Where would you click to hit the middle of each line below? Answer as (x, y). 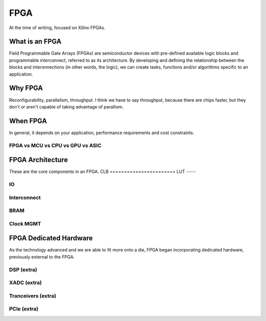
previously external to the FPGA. (42, 257)
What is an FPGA (35, 42)
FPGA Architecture (39, 160)
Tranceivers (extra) (33, 296)
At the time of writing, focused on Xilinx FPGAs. (57, 28)
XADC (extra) (25, 283)
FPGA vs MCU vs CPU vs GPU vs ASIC (55, 145)
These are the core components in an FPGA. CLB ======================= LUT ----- (103, 172)
